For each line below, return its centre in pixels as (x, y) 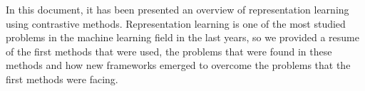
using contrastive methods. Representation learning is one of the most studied (176, 23)
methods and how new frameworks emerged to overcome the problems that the (178, 65)
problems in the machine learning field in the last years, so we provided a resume (182, 37)
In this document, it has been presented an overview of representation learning (178, 9)
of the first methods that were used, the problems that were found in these (169, 51)
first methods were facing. (62, 79)
